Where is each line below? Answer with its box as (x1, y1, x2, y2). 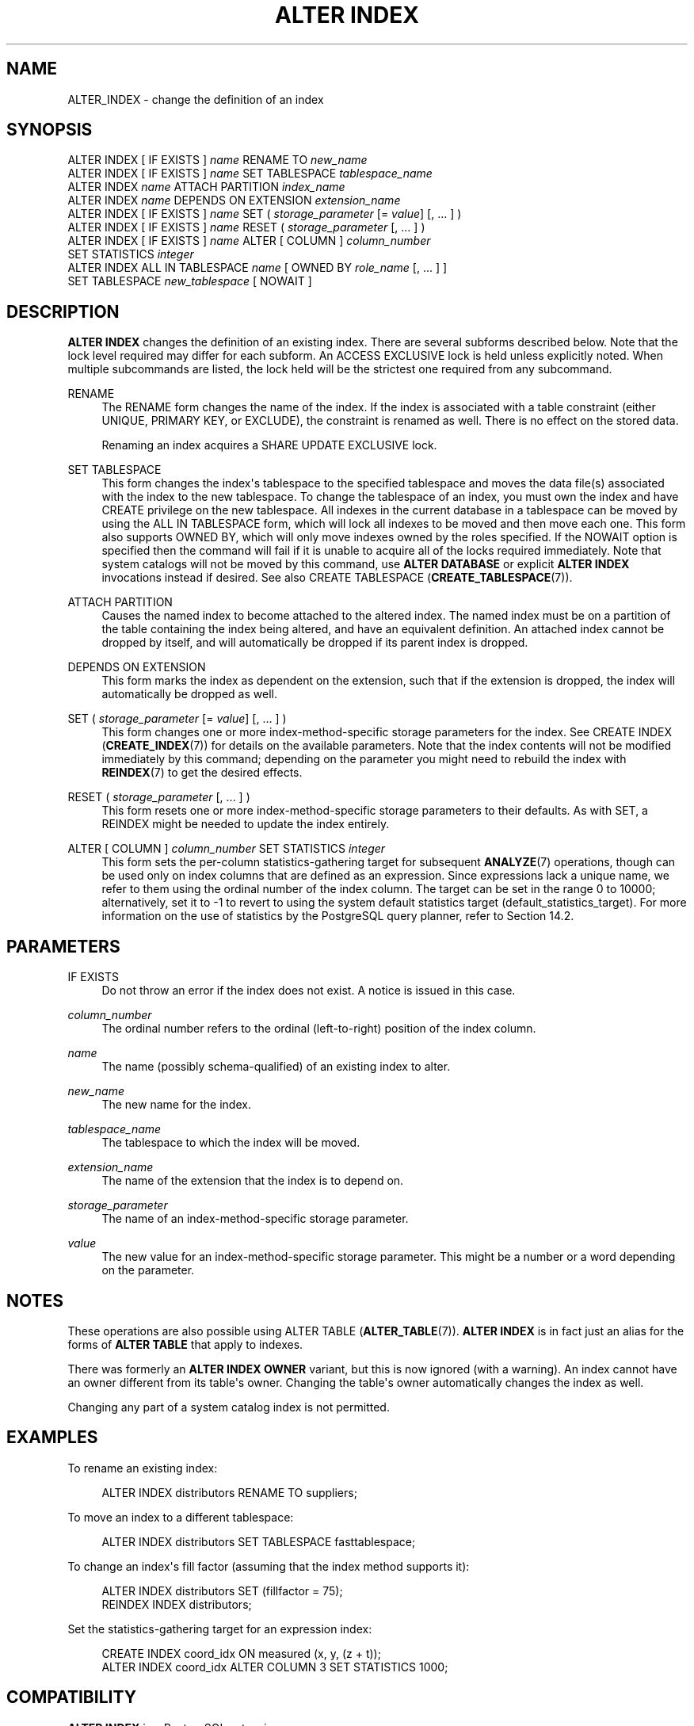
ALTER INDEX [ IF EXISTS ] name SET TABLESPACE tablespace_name (67, 166, 433, 181)
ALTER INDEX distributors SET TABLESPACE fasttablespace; (101, 1534, 416, 1548)
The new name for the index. (101, 1098, 251, 1112)
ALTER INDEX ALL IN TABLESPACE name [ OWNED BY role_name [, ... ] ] (67, 261, 448, 275)
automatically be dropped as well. (101, 687, 277, 701)
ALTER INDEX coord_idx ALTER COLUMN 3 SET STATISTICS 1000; (101, 1659, 448, 1674)
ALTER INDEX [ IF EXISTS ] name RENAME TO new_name (67, 153, 368, 167)
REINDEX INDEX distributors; (101, 1597, 252, 1611)
